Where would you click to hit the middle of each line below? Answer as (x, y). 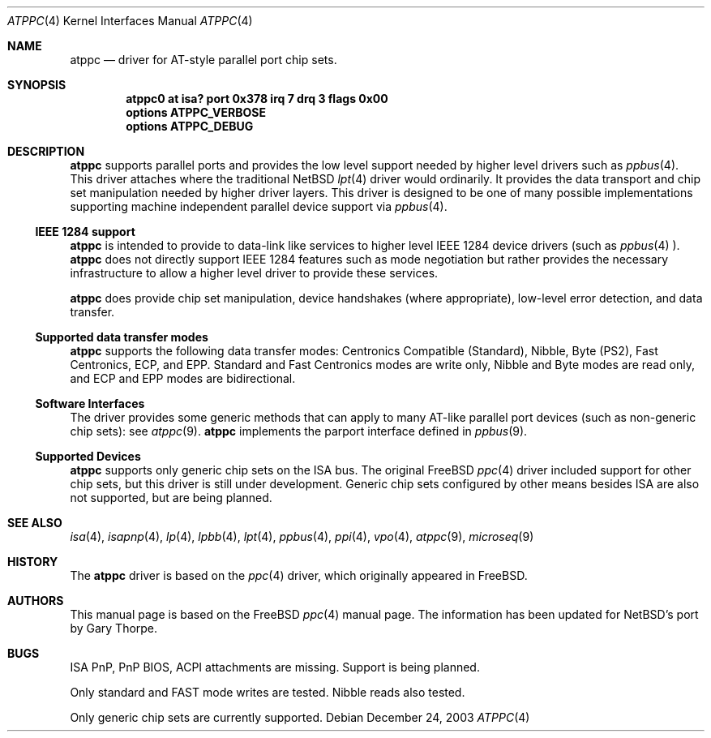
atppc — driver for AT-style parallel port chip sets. (203, 60)
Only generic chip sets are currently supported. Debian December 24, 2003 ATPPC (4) (300, 717)
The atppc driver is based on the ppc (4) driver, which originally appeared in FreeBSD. (299, 575)
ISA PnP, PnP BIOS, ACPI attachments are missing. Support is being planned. (275, 667)
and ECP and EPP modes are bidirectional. (183, 378)
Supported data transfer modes (122, 337)
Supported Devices (88, 456)
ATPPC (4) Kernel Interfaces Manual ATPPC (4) (130, 21)
